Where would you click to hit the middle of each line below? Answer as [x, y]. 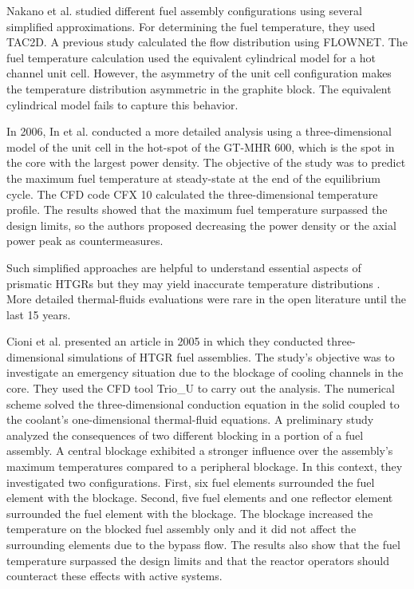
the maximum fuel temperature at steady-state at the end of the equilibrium [193, 178]
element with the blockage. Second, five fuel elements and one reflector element [200, 498]
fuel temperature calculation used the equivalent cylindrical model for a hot [191, 57]
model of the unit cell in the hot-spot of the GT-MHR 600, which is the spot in [201, 146]
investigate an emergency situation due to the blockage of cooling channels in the [205, 372]
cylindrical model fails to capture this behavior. [122, 104]
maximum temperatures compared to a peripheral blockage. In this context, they [205, 466]
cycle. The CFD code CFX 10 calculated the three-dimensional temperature [192, 194]
